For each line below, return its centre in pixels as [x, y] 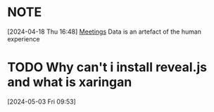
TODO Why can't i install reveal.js [107, 68]
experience [24, 38]
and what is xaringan [70, 82]
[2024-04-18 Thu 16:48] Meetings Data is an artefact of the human [105, 31]
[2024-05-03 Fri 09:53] [42, 101]
